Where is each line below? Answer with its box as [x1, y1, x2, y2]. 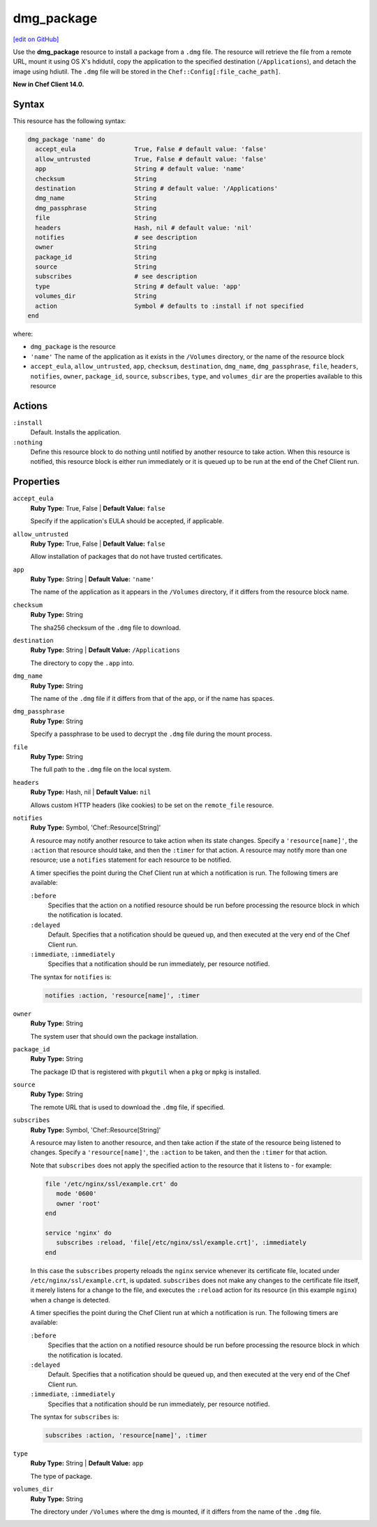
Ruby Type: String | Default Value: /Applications [30, 646, 181, 654]
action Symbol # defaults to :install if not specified [35, 301, 304, 310]
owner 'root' [56, 1200, 101, 1207]
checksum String [35, 175, 157, 183]
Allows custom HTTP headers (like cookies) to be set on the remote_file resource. [30, 801, 274, 809]
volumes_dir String [35, 292, 157, 300]
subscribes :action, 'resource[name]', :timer [45, 1431, 207, 1439]
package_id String [35, 253, 157, 261]
